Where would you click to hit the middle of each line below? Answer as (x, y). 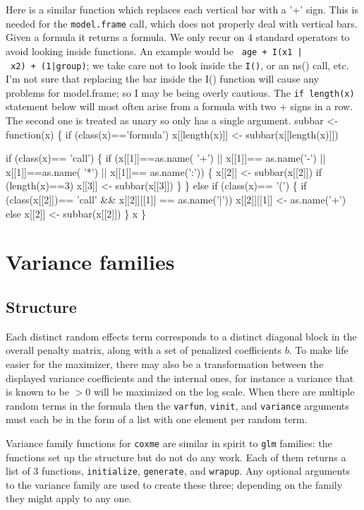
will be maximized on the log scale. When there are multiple (224, 392)
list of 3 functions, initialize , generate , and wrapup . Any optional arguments (178, 471)
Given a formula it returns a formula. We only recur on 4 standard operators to (178, 37)
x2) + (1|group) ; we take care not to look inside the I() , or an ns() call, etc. (180, 65)
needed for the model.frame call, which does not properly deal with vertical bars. (182, 23)
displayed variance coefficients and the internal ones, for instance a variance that (180, 378)
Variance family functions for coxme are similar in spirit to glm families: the (169, 443)
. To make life (318, 350)
